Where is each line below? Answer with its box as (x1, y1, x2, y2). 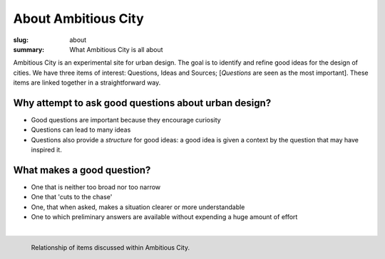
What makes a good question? (13, 164, 151, 176)
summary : (13, 45, 45, 53)
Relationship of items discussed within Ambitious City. (31, 243, 190, 252)
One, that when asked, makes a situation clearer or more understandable (31, 203, 245, 211)
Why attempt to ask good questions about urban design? (13, 97, 272, 109)
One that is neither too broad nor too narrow (31, 183, 161, 191)
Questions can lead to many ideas (31, 125, 131, 134)
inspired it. (31, 146, 62, 154)
